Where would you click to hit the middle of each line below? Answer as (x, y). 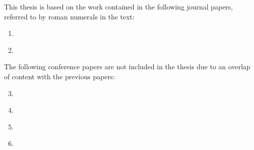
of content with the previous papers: (60, 76)
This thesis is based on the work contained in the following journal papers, (118, 6)
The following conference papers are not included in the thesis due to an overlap (127, 67)
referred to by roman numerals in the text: (69, 16)
